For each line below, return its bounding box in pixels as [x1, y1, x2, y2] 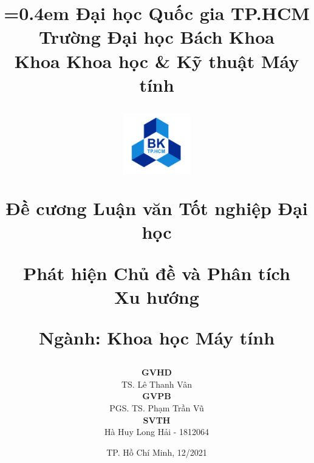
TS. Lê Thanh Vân [121, 377, 193, 390]
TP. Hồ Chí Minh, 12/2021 [106, 445, 207, 458]
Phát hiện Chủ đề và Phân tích [23, 260, 290, 285]
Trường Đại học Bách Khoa [39, 24, 275, 49]
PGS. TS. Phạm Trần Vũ [109, 401, 204, 414]
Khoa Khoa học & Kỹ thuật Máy [14, 48, 299, 73]
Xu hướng [114, 284, 199, 309]
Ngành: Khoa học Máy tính [38, 324, 275, 349]
